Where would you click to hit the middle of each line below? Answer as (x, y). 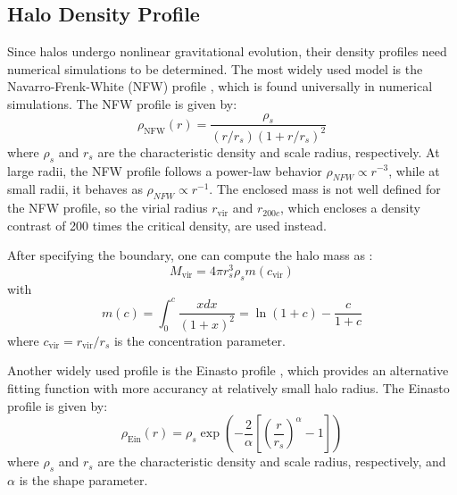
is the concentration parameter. (199, 340)
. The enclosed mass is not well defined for (325, 189)
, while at (414, 170)
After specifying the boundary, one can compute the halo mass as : (190, 255)
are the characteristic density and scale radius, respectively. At (269, 151)
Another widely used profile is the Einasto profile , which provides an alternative (228, 370)
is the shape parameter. (83, 480)
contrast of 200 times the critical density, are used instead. (167, 225)
